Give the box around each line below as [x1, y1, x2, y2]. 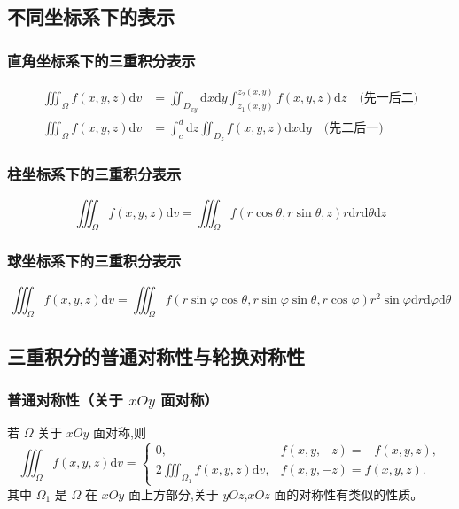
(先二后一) [323, 122, 384, 135]
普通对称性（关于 [7, 389, 123, 411]
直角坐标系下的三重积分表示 [7, 49, 196, 71]
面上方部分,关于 [128, 484, 219, 503]
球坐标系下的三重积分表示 [7, 250, 182, 272]
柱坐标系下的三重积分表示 [7, 163, 182, 185]
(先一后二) [359, 92, 419, 105]
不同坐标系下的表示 [7, 3, 175, 30]
